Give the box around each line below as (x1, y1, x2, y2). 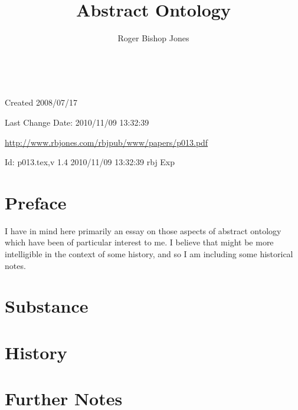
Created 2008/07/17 (5, 96, 77, 109)
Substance (5, 294, 89, 318)
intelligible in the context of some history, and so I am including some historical (5, 248, 293, 260)
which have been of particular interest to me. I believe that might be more (5, 236, 274, 248)
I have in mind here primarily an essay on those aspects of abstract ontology (5, 224, 281, 237)
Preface (5, 190, 67, 214)
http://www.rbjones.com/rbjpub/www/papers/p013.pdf (5, 136, 208, 148)
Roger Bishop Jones (117, 32, 189, 44)
